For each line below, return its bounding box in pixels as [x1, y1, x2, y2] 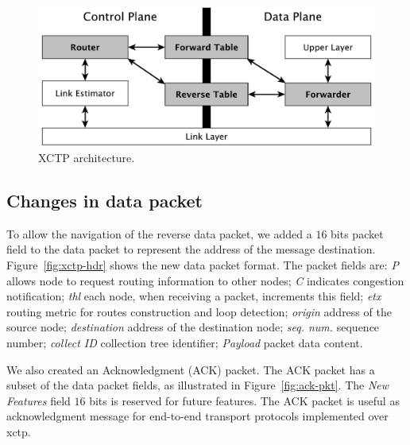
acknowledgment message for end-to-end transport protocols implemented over [6, 408, 389, 424]
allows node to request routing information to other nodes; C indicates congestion [6, 272, 404, 288]
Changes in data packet [6, 188, 203, 212]
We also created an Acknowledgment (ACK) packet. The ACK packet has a [6, 361, 375, 377]
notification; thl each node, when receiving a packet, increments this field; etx [6, 288, 381, 304]
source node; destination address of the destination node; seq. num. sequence [6, 319, 380, 335]
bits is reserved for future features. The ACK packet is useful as [89, 392, 400, 408]
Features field [6, 392, 71, 408]
